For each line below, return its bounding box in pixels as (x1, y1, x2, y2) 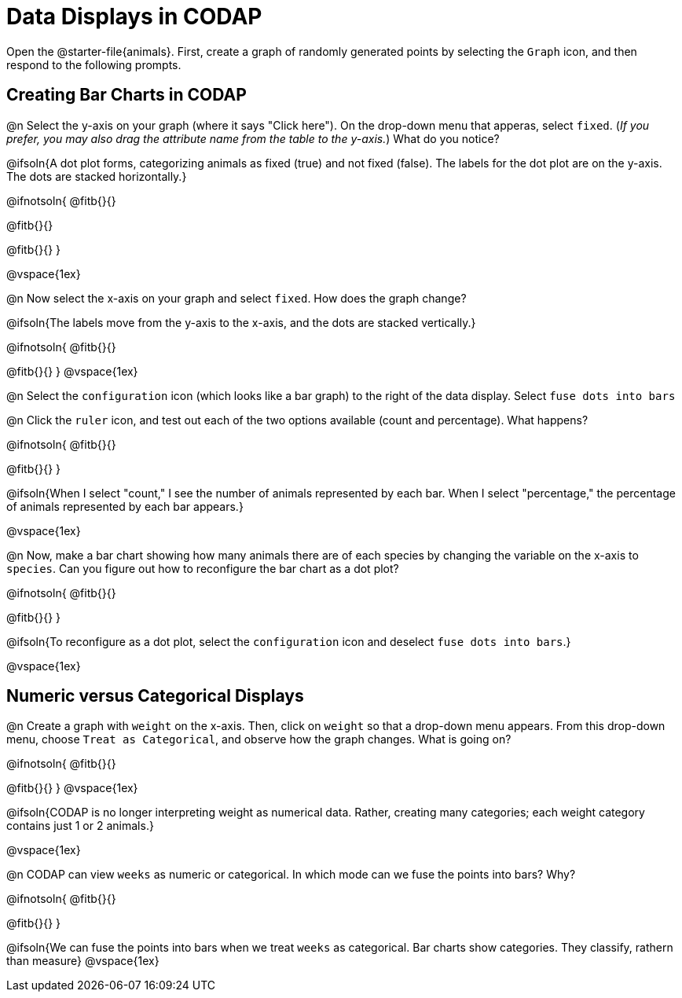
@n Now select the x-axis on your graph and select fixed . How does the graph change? (6, 291, 467, 305)
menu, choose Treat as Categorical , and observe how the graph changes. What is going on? (6, 732, 511, 747)
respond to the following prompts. (6, 57, 181, 72)
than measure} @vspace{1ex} (6, 954, 159, 968)
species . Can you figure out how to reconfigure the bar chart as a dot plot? (6, 561, 399, 575)
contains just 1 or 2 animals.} (6, 819, 154, 833)
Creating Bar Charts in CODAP (6, 85, 247, 105)
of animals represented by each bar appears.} (6, 499, 244, 513)
